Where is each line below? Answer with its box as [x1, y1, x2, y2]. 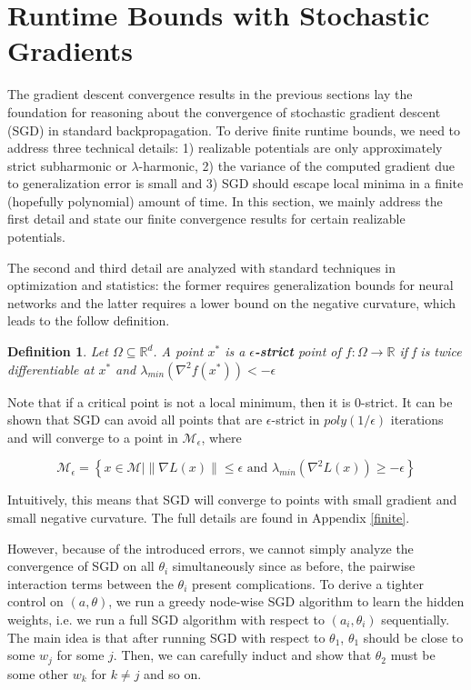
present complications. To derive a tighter [191, 574, 424, 593]
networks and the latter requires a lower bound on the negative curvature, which [7, 293, 456, 312]
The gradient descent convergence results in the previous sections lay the [7, 85, 413, 104]
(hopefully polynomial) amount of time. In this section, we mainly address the [7, 191, 443, 210]
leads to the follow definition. [7, 311, 170, 330]
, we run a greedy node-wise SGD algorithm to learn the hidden [108, 592, 465, 611]
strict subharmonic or [7, 155, 127, 175]
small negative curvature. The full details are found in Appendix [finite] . [7, 508, 410, 526]
